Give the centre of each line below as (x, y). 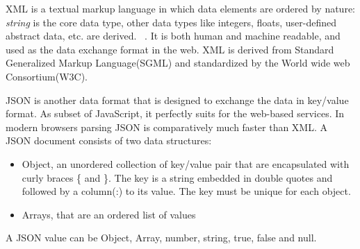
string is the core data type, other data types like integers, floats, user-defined (171, 22)
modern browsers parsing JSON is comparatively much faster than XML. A (167, 127)
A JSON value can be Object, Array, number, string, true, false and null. (161, 238)
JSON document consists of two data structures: (109, 140)
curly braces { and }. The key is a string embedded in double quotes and (177, 177)
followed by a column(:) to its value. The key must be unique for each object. (186, 191)
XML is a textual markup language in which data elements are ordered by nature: (180, 8)
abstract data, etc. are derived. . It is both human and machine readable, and (173, 36)
